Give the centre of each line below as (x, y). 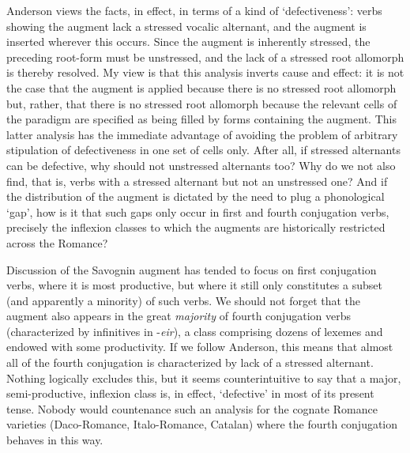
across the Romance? (57, 242)
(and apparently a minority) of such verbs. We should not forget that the (184, 300)
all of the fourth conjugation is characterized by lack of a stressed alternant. (190, 362)
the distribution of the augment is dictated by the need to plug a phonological (196, 196)
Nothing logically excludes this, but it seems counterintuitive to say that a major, (204, 377)
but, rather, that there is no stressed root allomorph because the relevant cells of (202, 103)
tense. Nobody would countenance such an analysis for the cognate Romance (192, 408)
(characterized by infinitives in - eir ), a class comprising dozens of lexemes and (195, 331)
